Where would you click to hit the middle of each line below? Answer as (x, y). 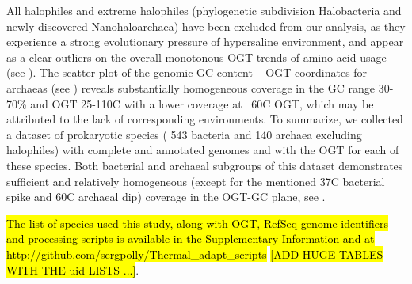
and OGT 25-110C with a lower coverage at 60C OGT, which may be (202, 103)
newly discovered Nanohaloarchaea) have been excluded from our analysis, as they (206, 26)
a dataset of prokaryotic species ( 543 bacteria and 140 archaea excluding (184, 134)
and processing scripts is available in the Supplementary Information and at (191, 239)
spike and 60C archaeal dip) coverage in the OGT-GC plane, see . (166, 197)
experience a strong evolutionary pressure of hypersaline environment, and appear (205, 42)
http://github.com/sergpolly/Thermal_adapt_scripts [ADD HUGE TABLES (195, 254)
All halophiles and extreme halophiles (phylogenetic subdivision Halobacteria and (204, 10)
